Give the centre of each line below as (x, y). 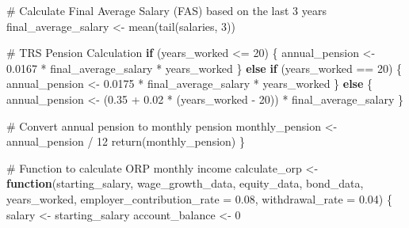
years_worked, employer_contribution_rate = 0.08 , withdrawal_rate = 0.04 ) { (199, 198)
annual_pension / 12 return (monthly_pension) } (126, 141)
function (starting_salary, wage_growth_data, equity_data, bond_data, (185, 183)
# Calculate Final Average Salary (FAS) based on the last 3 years (166, 10)
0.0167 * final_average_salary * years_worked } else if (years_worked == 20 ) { (204, 68)
